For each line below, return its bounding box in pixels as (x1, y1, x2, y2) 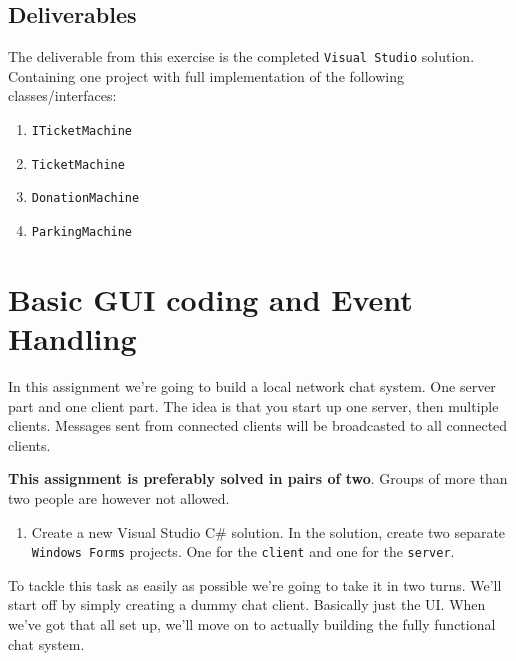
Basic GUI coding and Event (8, 278, 413, 319)
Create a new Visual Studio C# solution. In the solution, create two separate (31, 521, 506, 542)
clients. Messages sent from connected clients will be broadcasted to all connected (8, 415, 508, 436)
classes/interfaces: (8, 85, 117, 106)
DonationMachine (31, 191, 140, 206)
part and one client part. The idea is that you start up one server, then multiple (8, 395, 499, 416)
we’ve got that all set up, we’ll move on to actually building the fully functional (8, 613, 496, 634)
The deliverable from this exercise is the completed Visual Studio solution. (8, 46, 475, 67)
